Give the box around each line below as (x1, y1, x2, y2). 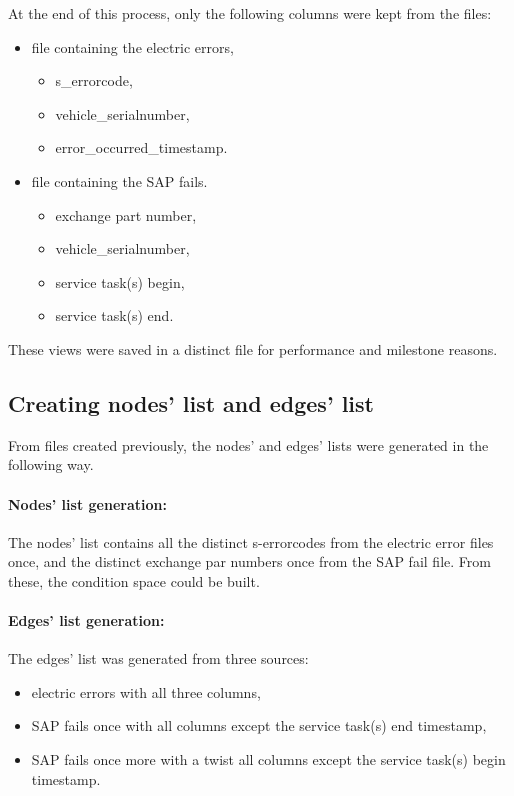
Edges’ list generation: (8, 610, 165, 631)
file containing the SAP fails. (31, 170, 208, 191)
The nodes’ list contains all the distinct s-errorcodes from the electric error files (8, 531, 494, 552)
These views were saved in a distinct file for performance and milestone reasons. (8, 338, 498, 359)
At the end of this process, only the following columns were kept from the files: (8, 3, 492, 23)
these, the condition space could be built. (8, 570, 260, 591)
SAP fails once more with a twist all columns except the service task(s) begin (31, 749, 506, 770)
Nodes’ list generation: (8, 493, 167, 514)
